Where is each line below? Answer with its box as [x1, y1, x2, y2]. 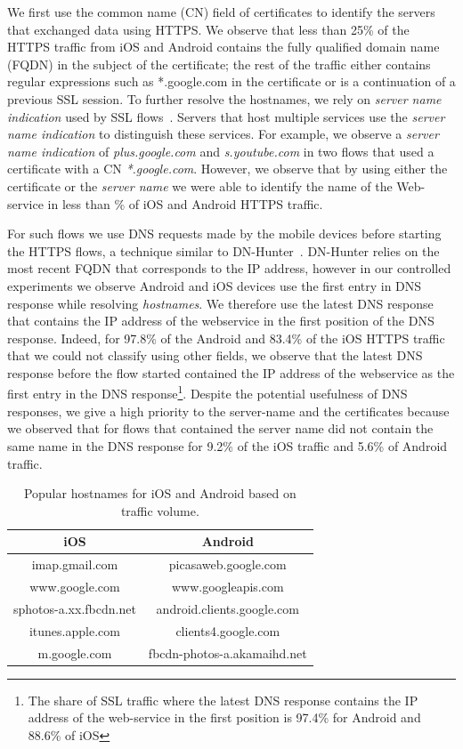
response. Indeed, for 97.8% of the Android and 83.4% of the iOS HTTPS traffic [7, 328, 445, 347]
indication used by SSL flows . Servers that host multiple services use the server [7, 107, 445, 125]
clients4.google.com [175, 621, 280, 640]
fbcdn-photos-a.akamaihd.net [148, 643, 307, 662]
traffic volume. [120, 501, 199, 519]
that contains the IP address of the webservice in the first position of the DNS [7, 311, 435, 330]
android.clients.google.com [156, 599, 299, 617]
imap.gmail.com [31, 555, 118, 574]
